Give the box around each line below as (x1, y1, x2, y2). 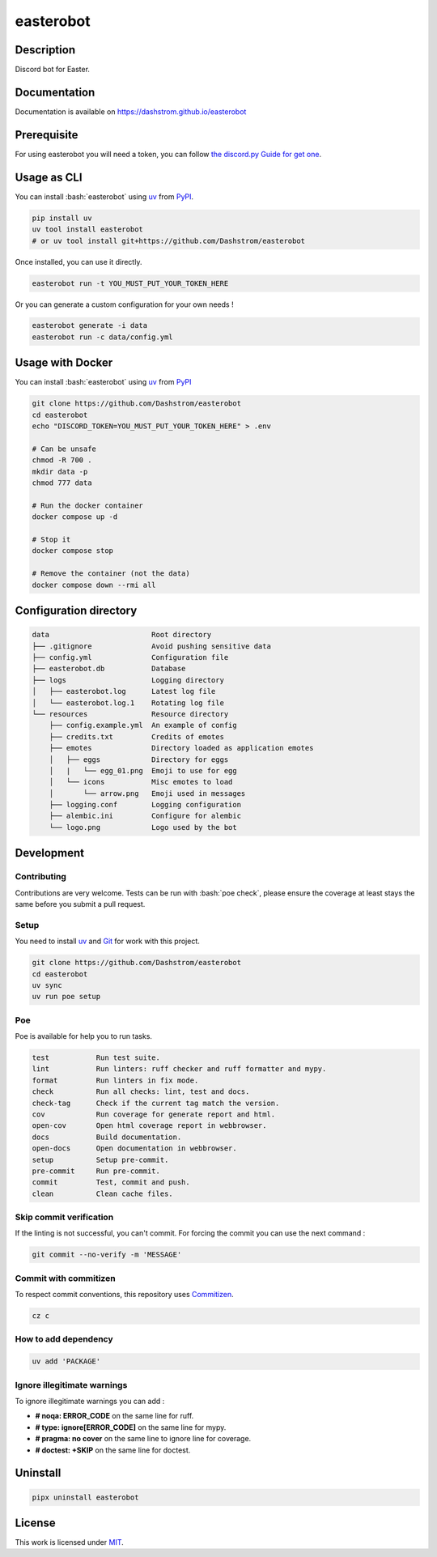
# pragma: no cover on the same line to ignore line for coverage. (35, 1434, 252, 1444)
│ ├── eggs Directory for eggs (49, 755, 229, 764)
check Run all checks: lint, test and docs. (32, 1087, 250, 1096)
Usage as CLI (15, 170, 83, 184)
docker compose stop (32, 547, 113, 555)
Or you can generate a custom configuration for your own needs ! (15, 300, 234, 309)
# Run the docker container (32, 500, 143, 510)
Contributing (15, 871, 66, 883)
